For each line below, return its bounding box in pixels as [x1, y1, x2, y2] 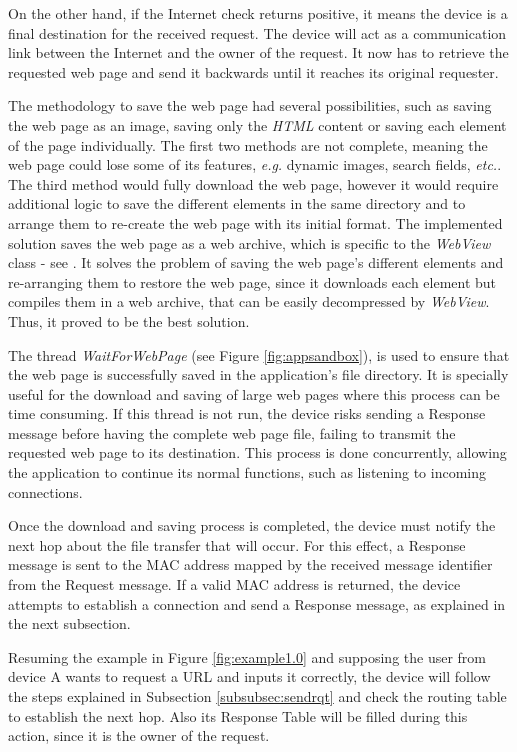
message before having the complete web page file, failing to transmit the [8, 422, 456, 443]
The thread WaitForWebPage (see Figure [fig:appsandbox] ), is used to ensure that [8, 344, 510, 365]
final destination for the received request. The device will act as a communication [8, 22, 507, 43]
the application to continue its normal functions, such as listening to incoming [8, 462, 487, 483]
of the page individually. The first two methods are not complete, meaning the [8, 134, 488, 155]
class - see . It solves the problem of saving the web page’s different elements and [8, 252, 504, 273]
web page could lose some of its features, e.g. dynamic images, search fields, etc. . [8, 154, 502, 175]
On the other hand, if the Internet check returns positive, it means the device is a [8, 3, 508, 23]
